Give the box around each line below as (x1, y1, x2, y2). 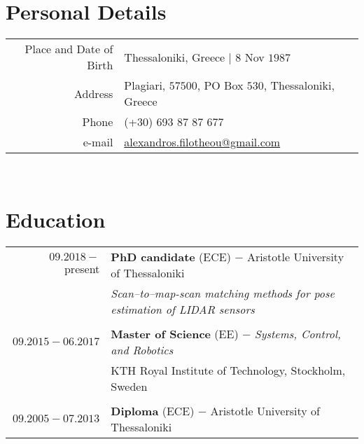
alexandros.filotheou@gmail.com (124, 134, 281, 151)
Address (74, 85, 113, 102)
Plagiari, (124, 77, 166, 94)
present (64, 260, 100, 277)
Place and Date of (24, 41, 113, 57)
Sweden (111, 377, 148, 394)
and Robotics (111, 341, 174, 358)
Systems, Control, (254, 325, 342, 342)
